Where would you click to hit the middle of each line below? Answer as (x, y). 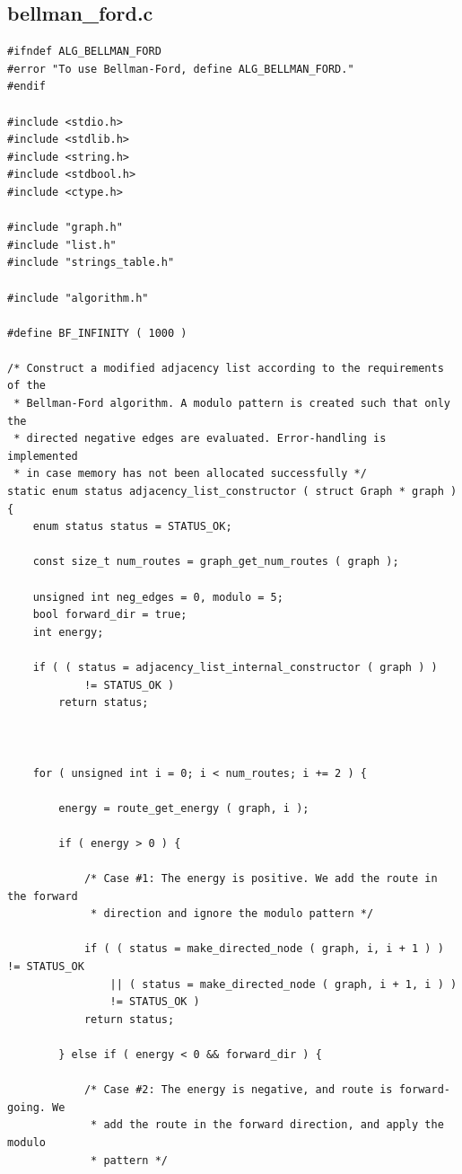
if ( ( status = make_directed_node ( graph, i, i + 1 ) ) (264, 949)
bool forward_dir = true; (110, 615)
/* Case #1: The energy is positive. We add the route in (261, 879)
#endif (26, 87)
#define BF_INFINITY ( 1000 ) (97, 333)
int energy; (68, 632)
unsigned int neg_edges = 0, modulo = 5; (158, 597)
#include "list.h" (62, 245)
